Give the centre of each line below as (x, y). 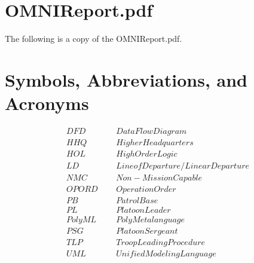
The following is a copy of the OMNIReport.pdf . (94, 39)
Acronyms (47, 103)
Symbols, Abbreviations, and (126, 79)
